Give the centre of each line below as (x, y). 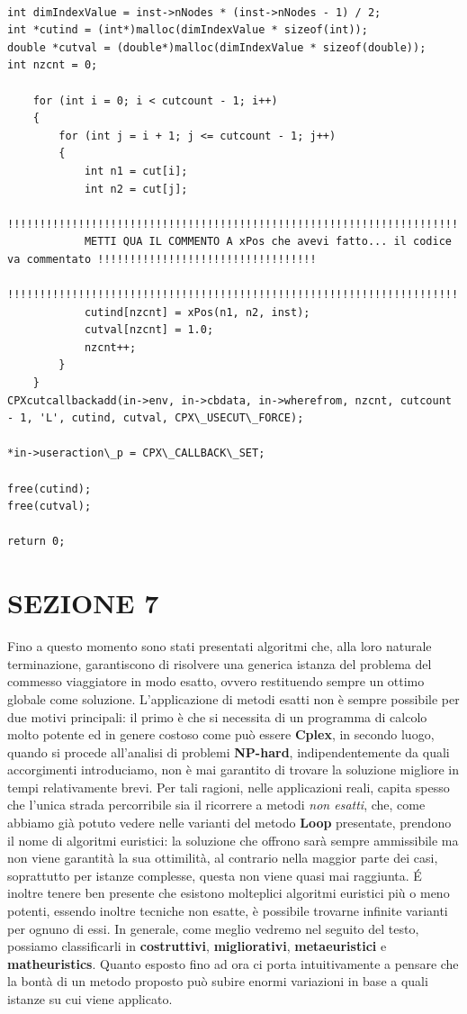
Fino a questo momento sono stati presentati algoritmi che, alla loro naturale (220, 646)
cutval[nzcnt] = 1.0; (149, 330)
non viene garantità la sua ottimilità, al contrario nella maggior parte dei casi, (223, 858)
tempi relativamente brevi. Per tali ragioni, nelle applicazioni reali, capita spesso (229, 787)
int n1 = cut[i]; (136, 171)
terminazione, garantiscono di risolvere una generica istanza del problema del (220, 663)
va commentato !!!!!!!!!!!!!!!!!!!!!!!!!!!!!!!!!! (162, 259)
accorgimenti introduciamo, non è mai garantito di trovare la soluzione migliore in (233, 770)
